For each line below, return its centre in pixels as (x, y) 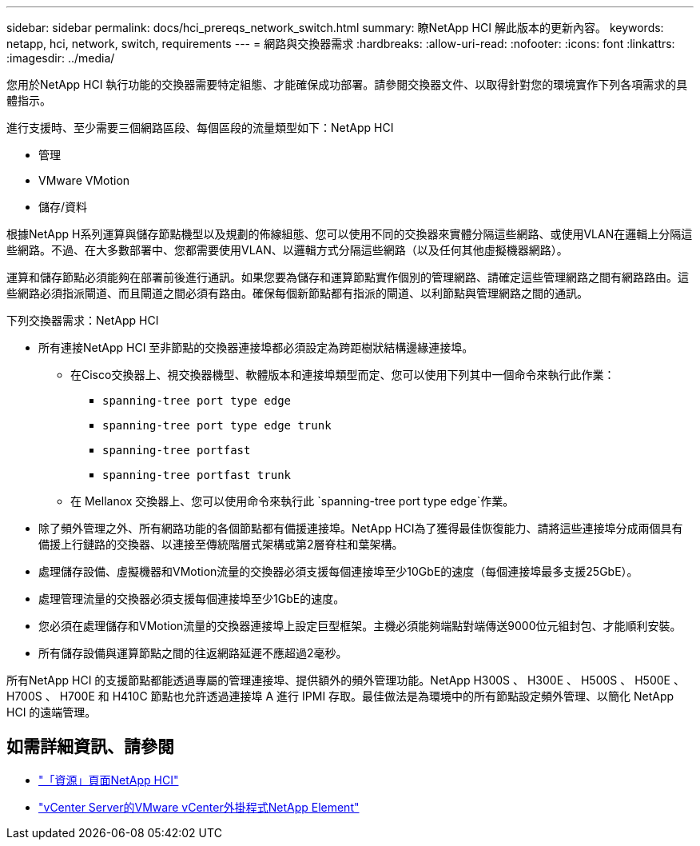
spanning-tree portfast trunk (197, 475)
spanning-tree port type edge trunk (217, 425)
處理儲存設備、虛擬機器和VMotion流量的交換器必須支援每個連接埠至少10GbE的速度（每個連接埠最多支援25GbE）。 (338, 571)
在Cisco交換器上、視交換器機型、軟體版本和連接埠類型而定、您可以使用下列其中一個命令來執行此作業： (343, 375)
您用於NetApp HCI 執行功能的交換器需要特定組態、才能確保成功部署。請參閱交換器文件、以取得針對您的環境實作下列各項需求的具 (347, 84)
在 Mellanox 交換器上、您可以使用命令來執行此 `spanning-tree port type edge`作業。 (292, 501)
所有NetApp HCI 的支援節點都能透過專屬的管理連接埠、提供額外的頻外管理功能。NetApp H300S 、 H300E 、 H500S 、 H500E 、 (346, 680)
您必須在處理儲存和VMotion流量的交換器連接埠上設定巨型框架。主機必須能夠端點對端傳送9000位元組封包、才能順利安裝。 (360, 626)
